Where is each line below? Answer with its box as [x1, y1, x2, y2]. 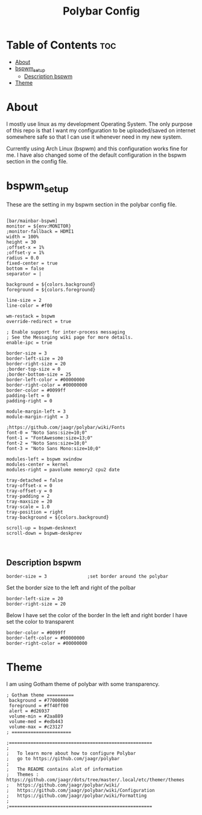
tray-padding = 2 [6, 493, 50, 500]
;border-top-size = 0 [6, 366, 61, 373]
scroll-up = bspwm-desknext [6, 525, 77, 531]
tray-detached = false [6, 477, 63, 483]
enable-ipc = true [6, 340, 52, 346]
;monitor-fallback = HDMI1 [6, 229, 74, 235]
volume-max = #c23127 [8, 724, 63, 730]
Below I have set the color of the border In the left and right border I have [6, 612, 188, 619]
